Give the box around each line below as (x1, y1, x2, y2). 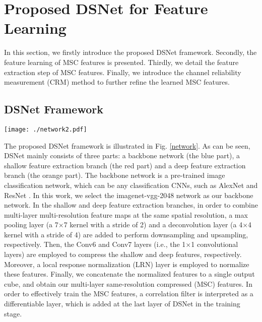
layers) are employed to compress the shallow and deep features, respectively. (4, 249, 242, 260)
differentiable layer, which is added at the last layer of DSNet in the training (4, 298, 240, 309)
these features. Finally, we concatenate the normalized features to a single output (4, 269, 255, 279)
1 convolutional (191, 239, 238, 249)
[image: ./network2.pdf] (4, 125, 87, 133)
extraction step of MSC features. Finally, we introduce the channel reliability (4, 67, 241, 77)
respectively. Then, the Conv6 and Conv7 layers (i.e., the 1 (4, 239, 186, 249)
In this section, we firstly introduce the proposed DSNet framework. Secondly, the (4, 47, 257, 57)
